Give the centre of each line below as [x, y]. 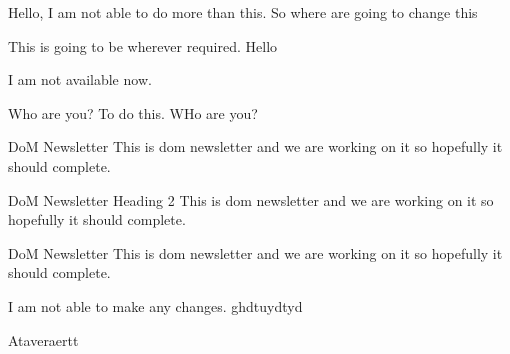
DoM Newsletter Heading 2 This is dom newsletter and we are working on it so [251, 199]
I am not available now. [80, 79]
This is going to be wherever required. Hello [143, 45]
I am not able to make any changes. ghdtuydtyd [155, 305]
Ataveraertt [43, 339]
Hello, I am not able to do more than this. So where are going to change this [243, 12]
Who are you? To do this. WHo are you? [133, 112]
